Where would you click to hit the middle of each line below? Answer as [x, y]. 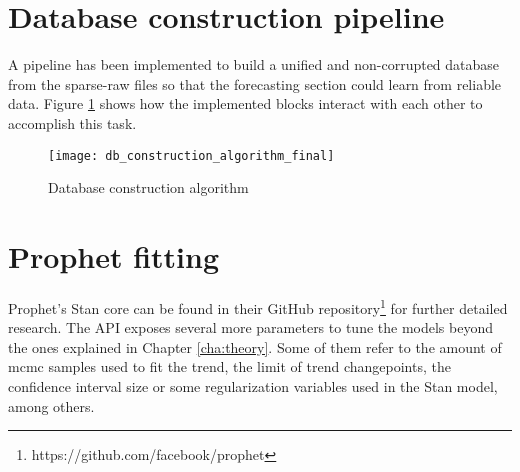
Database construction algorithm [148, 187]
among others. [51, 405]
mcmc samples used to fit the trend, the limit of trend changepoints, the [229, 366]
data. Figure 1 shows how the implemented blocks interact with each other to [245, 103]
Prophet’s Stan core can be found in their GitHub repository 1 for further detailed [258, 306]
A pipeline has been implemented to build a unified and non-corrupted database [254, 64]
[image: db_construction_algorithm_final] [191, 155]
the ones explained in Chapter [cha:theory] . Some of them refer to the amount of [255, 346]
